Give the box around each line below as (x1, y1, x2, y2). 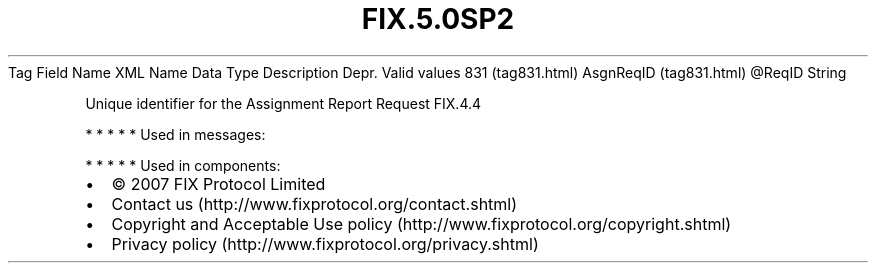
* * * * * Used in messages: (85, 125, 266, 143)
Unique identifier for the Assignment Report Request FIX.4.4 (85, 94, 482, 112)
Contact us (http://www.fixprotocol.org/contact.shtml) (111, 193, 518, 214)
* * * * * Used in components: (85, 156, 281, 174)
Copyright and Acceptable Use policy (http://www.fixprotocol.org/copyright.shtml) (111, 213, 732, 234)
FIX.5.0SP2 (361, 2, 515, 36)
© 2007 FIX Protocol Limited (111, 173, 326, 194)
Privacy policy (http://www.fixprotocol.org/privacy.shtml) (111, 233, 539, 254)
